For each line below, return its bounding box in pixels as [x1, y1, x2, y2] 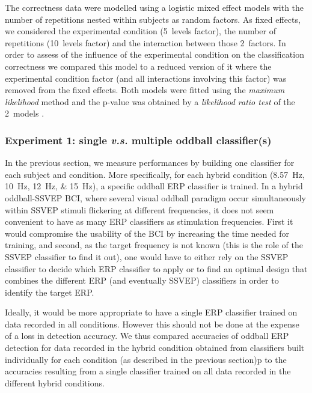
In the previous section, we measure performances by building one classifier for [5, 156, 295, 169]
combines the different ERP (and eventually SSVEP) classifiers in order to [5, 274, 279, 287]
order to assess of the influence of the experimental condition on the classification [5, 48, 304, 61]
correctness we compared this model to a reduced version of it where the [5, 59, 272, 72]
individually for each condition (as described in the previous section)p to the [5, 353, 287, 365]
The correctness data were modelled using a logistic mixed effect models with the [5, 1, 304, 13]
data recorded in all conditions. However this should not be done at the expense [5, 317, 299, 330]
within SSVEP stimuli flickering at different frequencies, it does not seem [5, 203, 274, 216]
